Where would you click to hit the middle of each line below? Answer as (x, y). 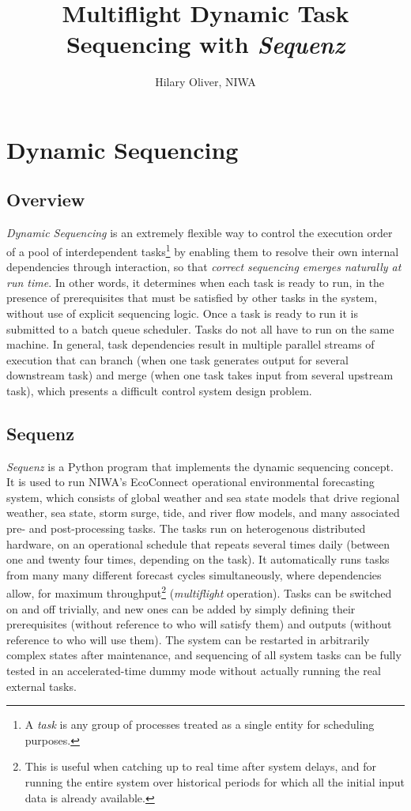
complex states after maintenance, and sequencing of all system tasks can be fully (204, 655)
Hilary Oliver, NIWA (205, 82)
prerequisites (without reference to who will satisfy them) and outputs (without (199, 624)
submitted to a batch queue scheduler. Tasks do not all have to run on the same (200, 328)
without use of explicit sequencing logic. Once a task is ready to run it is (182, 313)
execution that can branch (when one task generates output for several (177, 359)
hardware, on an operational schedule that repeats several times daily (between (198, 543)
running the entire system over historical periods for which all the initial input (215, 782)
